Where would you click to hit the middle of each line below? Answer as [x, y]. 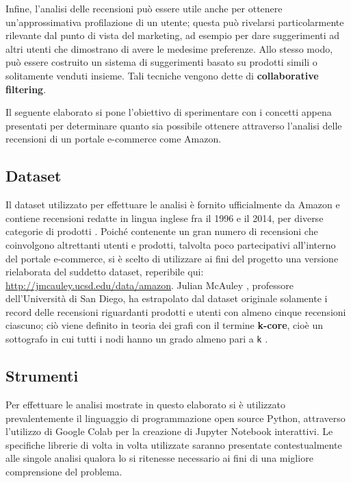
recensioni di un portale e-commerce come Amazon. [114, 139]
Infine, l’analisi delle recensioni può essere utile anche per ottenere [144, 8]
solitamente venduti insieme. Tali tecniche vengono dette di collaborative [162, 75]
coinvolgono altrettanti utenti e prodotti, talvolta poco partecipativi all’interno [171, 244]
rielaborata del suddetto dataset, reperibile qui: [105, 272]
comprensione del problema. [64, 471]
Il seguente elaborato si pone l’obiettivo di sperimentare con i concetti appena [169, 112]
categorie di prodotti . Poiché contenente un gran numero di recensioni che [162, 231]
